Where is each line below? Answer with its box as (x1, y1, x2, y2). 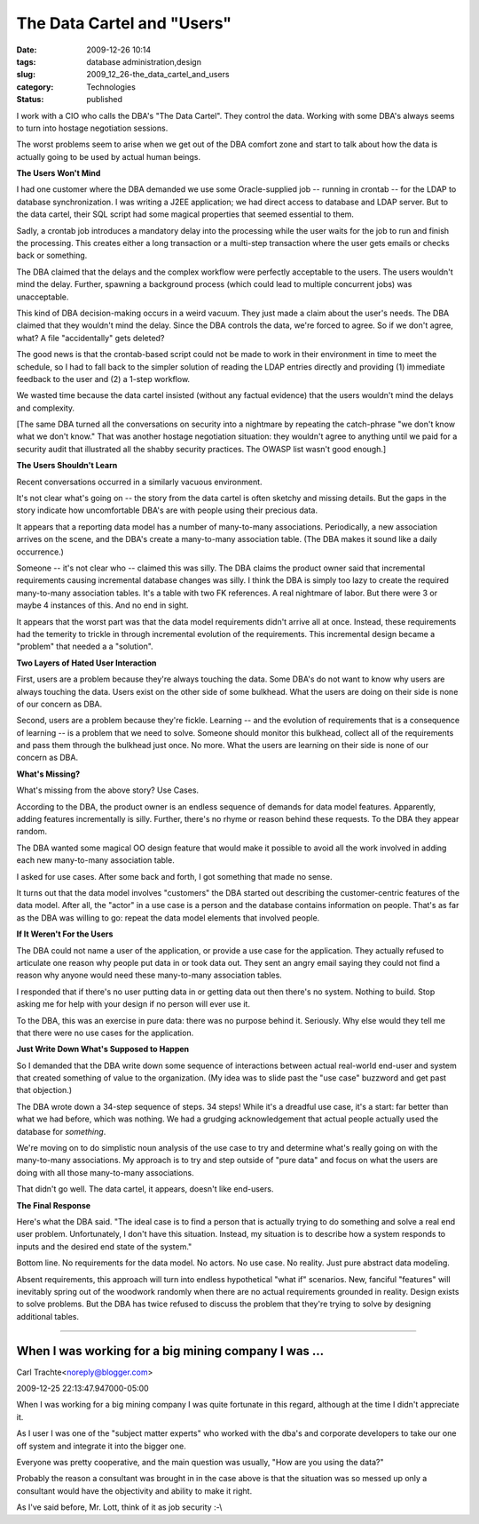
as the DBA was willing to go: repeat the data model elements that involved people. (16, 912, 320, 923)
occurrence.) (16, 547, 64, 557)
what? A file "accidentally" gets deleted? (16, 332, 165, 343)
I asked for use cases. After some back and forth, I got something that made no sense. (16, 871, 333, 882)
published (86, 94, 123, 105)
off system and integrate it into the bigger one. (16, 1440, 186, 1451)
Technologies (86, 81, 137, 92)
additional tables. (16, 1311, 80, 1321)
